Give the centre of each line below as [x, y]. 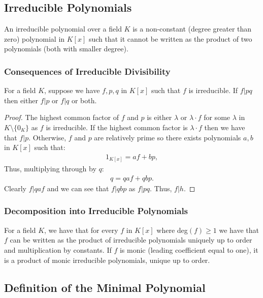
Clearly [15, 188]
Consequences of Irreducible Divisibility [87, 71]
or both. [84, 100]
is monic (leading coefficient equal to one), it [189, 249]
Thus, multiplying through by [50, 169]
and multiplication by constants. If [58, 249]
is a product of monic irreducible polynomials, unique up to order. [107, 260]
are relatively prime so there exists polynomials [168, 137]
